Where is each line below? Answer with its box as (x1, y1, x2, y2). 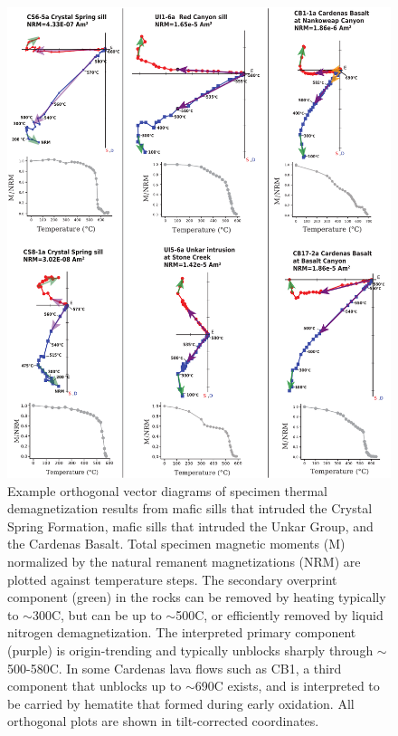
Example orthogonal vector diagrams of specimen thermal (7, 481, 328, 500)
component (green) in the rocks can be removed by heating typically (7, 588, 386, 607)
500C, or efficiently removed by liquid (175, 605, 384, 624)
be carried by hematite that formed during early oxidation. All (7, 693, 355, 712)
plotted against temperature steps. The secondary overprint (7, 569, 337, 588)
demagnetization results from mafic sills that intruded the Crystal (7, 499, 373, 518)
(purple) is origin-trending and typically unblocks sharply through (7, 641, 374, 660)
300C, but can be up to (32, 605, 162, 624)
